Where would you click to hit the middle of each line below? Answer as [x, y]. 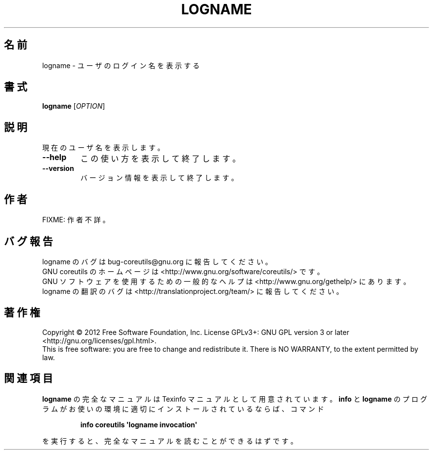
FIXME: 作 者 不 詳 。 [76, 220]
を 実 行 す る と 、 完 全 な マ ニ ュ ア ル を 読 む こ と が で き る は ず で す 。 [170, 441]
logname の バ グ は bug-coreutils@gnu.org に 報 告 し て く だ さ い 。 [157, 261]
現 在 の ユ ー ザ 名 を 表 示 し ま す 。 [103, 148]
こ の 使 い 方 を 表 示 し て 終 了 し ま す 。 [160, 159]
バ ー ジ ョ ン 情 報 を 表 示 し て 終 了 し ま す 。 [159, 178]
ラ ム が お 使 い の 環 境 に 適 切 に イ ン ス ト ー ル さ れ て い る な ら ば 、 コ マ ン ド [183, 409]
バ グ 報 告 [28, 241]
